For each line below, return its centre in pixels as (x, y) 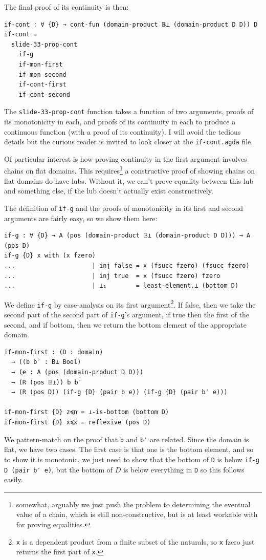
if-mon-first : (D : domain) (54, 352)
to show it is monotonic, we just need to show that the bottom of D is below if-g (132, 459)
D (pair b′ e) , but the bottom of (59, 469)
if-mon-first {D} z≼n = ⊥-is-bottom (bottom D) (87, 412)
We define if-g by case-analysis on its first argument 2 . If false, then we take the (130, 304)
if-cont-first (42, 85)
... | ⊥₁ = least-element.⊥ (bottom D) (121, 286)
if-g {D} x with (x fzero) (50, 256)
